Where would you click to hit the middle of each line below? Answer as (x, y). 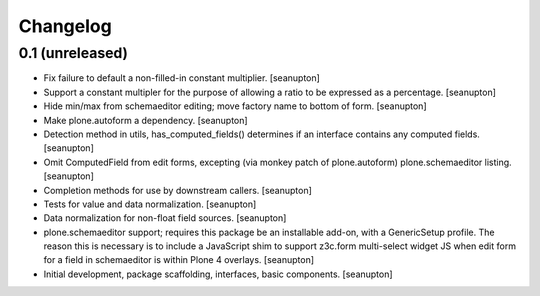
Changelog (65, 26)
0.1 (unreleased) (73, 53)
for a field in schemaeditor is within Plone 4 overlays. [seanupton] (179, 260)
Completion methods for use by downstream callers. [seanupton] (177, 190)
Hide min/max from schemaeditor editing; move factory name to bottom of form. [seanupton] (235, 106)
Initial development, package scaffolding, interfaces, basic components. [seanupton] (218, 274)
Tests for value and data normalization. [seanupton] (150, 204)
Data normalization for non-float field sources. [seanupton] (165, 218)
